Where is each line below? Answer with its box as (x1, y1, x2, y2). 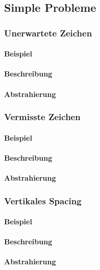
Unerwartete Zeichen (4, 26, 92, 39)
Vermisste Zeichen (4, 110, 81, 123)
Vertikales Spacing (4, 194, 82, 207)
